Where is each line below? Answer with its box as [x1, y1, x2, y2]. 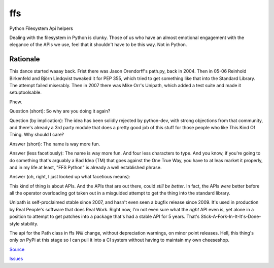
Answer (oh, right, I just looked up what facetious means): [9, 174, 130, 180]
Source [9, 246, 25, 252]
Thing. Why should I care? [9, 132, 64, 138]
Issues [9, 256, 23, 262]
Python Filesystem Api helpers [9, 25, 73, 31]
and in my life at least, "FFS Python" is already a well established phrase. [9, 164, 162, 170]
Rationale [9, 55, 40, 63]
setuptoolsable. [9, 89, 42, 96]
